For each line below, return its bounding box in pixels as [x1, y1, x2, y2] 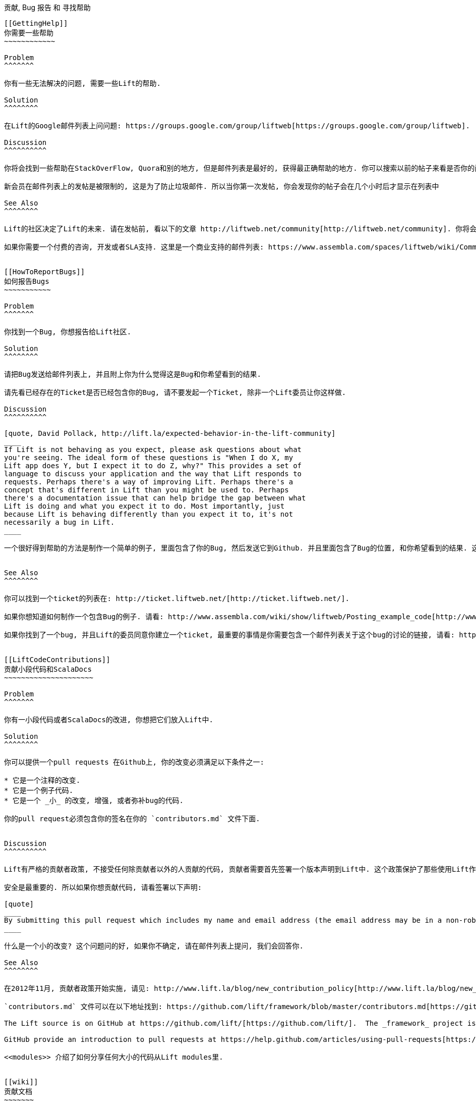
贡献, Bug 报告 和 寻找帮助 [4, 3, 91, 12]
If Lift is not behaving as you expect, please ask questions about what [4, 445, 302, 454]
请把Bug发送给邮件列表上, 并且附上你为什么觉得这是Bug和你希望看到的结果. [4, 370, 261, 378]
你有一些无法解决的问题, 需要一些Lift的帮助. [4, 79, 161, 87]
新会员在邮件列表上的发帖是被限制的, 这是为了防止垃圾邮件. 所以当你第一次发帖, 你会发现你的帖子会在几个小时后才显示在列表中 [4, 182, 439, 190]
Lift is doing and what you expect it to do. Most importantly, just [4, 502, 285, 510]
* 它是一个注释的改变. [4, 776, 81, 784]
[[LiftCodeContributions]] [4, 656, 110, 664]
